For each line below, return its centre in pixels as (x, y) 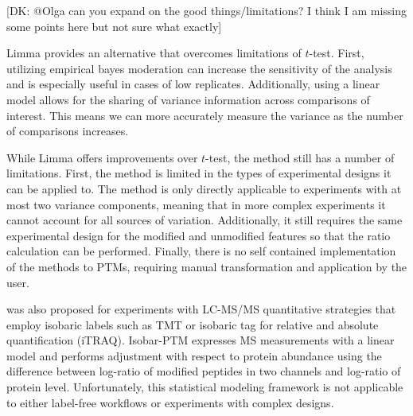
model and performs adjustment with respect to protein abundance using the (194, 355)
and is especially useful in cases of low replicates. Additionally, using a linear (193, 84)
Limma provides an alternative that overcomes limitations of (154, 53)
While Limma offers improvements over (102, 157)
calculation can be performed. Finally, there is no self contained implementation (201, 251)
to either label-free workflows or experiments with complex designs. (170, 402)
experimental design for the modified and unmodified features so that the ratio (199, 235)
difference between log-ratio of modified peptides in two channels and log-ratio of (204, 371)
